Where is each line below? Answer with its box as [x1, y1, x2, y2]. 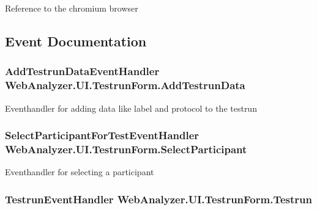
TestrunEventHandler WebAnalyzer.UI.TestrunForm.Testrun [5, 191, 312, 206]
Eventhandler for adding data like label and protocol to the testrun [5, 101, 257, 114]
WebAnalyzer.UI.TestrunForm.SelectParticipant [5, 141, 247, 156]
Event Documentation [5, 31, 147, 50]
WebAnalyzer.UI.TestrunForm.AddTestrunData [5, 78, 245, 93]
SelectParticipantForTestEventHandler [5, 128, 200, 143]
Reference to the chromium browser [5, 2, 138, 14]
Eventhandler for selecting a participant [5, 165, 154, 178]
